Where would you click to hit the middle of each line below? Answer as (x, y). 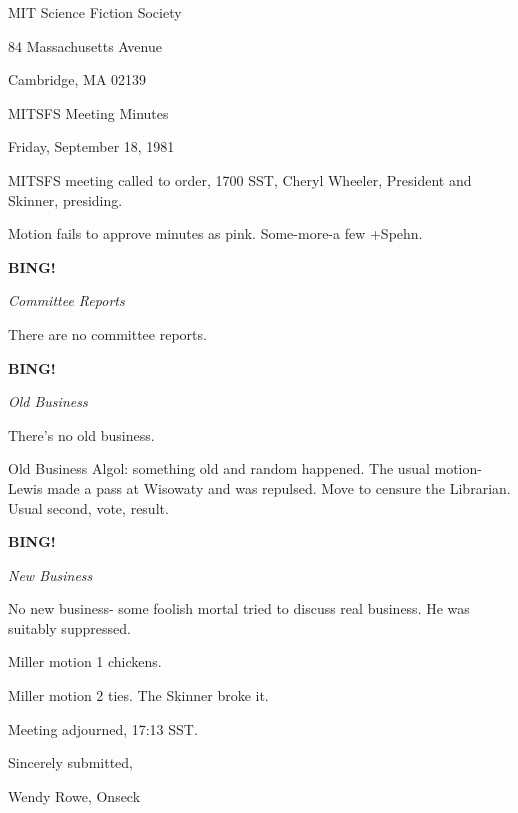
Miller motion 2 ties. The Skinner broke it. (138, 695)
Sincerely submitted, (70, 762)
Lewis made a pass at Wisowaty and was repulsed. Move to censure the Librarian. (259, 487)
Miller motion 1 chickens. (85, 661)
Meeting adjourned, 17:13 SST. (103, 728)
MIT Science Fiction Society (95, 12)
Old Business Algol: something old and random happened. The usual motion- (245, 468)
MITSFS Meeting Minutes (88, 112)
